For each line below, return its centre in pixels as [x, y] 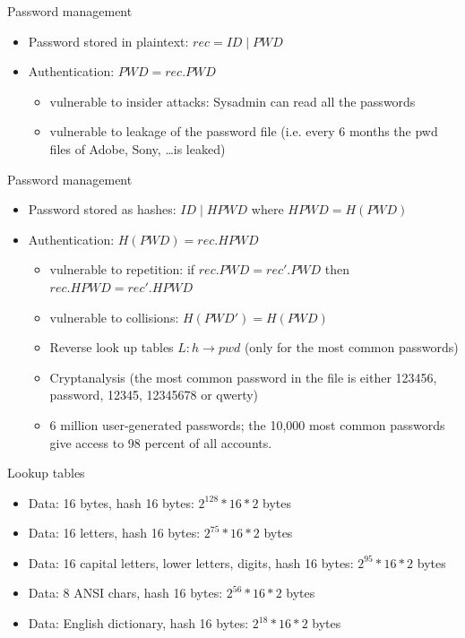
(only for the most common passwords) [351, 347]
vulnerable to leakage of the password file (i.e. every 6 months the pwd [244, 131]
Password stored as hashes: [102, 209]
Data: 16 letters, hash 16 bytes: [114, 533]
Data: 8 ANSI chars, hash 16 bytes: [125, 593]
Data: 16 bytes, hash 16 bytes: [111, 502]
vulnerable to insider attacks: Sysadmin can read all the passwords [232, 101]
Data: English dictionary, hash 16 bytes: [138, 623]
